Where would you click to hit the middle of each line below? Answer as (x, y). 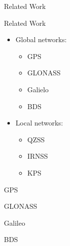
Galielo (38, 89)
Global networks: (41, 39)
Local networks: (39, 123)
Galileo (15, 222)
